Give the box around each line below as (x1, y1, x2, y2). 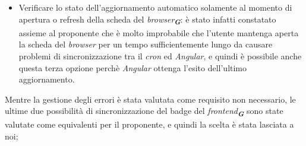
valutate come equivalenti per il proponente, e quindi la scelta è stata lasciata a (5, 118, 294, 131)
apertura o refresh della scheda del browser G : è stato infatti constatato (18, 12, 276, 27)
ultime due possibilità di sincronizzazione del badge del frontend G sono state (5, 104, 283, 119)
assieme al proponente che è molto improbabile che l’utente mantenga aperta (18, 26, 299, 39)
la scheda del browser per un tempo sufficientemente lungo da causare (18, 38, 273, 50)
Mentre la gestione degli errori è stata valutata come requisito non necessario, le (5, 93, 296, 105)
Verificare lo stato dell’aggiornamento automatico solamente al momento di (18, 1, 292, 13)
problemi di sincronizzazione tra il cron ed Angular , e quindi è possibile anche (18, 49, 302, 62)
